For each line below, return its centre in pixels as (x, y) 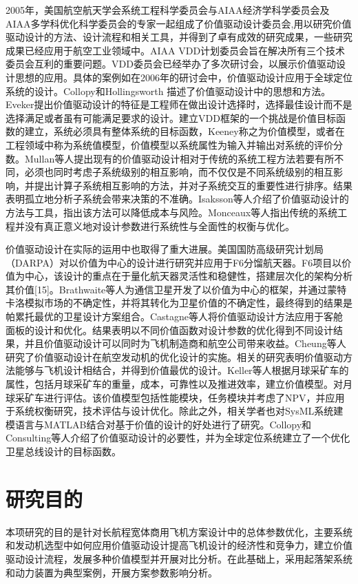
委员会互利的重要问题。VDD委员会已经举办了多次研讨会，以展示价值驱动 (171, 64)
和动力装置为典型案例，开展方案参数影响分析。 (112, 572)
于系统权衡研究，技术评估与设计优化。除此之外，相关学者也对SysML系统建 (175, 411)
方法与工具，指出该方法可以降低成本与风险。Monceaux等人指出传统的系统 (172, 212)
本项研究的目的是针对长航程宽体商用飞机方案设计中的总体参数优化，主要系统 (179, 531)
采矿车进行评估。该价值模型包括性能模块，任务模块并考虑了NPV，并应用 (180, 397)
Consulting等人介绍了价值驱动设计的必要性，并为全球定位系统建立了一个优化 (178, 438)
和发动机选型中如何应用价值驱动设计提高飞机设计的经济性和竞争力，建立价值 (179, 545)
